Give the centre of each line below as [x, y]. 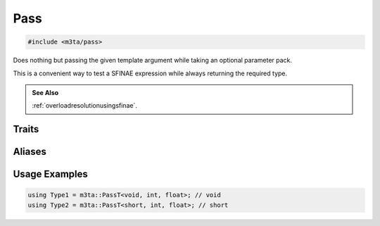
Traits [26, 129]
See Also [45, 92]
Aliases [30, 152]
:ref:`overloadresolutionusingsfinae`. [84, 106]
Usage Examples [50, 174]
